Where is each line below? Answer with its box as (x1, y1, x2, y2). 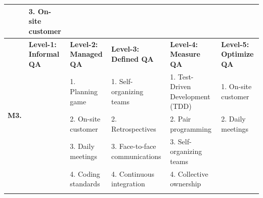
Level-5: (221, 38, 249, 49)
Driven (170, 81, 191, 92)
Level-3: (111, 44, 139, 54)
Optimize (221, 49, 254, 59)
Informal (28, 49, 60, 59)
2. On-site (70, 113, 101, 124)
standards (70, 178, 100, 189)
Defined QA (111, 53, 154, 64)
